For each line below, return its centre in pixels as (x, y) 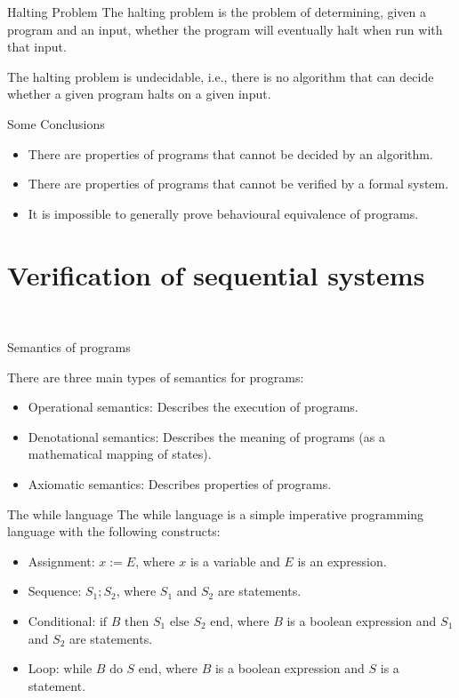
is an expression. (342, 561)
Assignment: (61, 561)
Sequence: (55, 591)
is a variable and (235, 561)
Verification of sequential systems (216, 274)
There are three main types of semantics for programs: (156, 377)
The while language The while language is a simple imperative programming (216, 513)
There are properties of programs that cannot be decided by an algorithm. (230, 153)
